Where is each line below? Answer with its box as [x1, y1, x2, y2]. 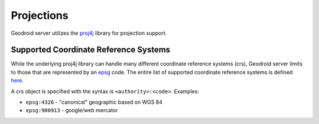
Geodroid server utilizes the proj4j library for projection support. [11, 30, 167, 37]
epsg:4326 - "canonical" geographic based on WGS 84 [25, 99, 162, 106]
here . [11, 77, 24, 84]
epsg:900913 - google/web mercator [25, 107, 118, 114]
